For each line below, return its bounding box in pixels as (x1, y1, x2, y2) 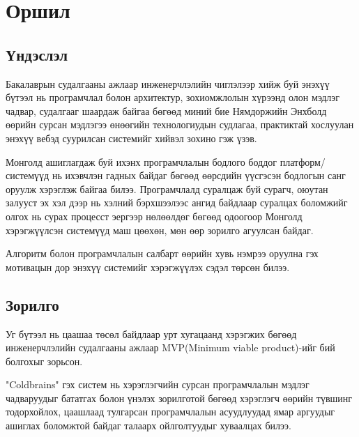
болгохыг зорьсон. (6, 353, 83, 368)
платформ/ (280, 154, 326, 169)
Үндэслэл (6, 43, 68, 65)
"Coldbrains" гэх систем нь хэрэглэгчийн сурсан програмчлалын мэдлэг (6, 377, 310, 392)
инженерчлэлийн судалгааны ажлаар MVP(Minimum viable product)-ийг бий (6, 340, 335, 355)
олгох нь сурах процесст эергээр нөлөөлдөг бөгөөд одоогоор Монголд (6, 208, 303, 223)
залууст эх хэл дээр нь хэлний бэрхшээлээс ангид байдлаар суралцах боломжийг (6, 195, 348, 210)
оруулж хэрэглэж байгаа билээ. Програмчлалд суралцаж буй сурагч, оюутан (6, 181, 328, 196)
